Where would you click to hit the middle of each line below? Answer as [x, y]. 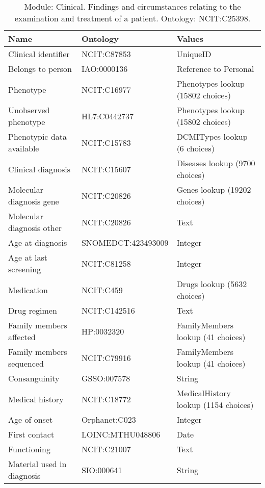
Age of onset [31, 419]
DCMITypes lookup [212, 136]
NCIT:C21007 [106, 449]
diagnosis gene [34, 201]
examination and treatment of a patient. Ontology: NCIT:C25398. [132, 18]
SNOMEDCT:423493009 [125, 242]
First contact [31, 434]
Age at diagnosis [38, 242]
